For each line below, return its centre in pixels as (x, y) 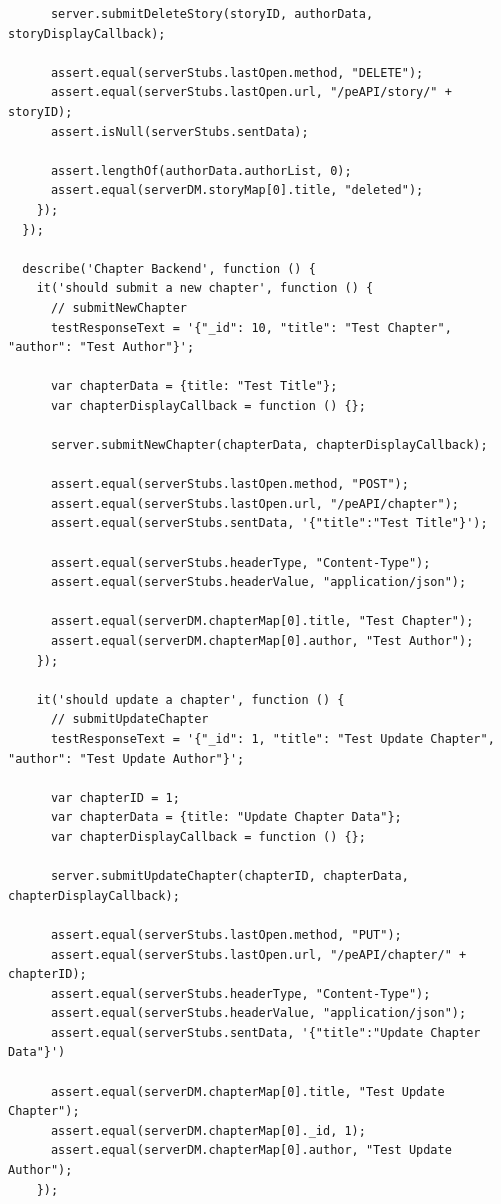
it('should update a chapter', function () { (190, 699)
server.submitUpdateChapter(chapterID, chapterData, (229, 876)
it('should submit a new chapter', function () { (205, 288)
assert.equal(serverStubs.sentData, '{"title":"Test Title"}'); (269, 523)
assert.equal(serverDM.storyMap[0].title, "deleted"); (237, 190)
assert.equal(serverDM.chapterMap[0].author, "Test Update (251, 1150)
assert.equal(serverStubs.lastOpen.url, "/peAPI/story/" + (251, 92)
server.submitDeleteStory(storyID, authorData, (212, 14)
